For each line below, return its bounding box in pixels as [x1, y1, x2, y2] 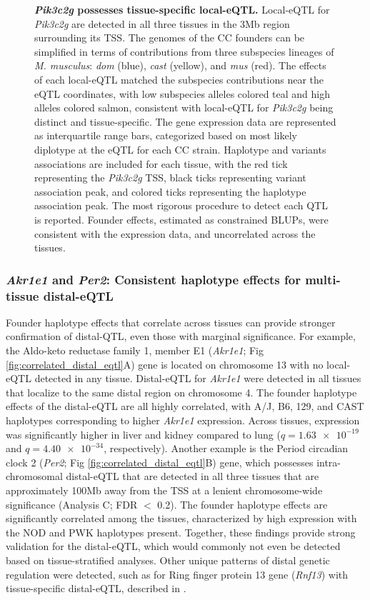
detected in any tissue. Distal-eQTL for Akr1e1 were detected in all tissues [34, 371, 361, 386]
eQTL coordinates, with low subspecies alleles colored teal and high [34, 86, 331, 101]
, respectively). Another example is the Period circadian [104, 441, 349, 456]
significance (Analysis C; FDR [6, 496, 138, 511]
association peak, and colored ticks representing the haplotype [34, 184, 306, 199]
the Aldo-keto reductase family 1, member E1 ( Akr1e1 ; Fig [6, 343, 264, 358]
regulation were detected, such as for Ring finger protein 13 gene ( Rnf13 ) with [6, 566, 349, 581]
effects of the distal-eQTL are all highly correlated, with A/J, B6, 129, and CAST [6, 399, 364, 414]
